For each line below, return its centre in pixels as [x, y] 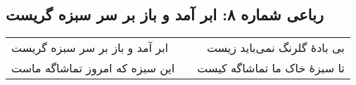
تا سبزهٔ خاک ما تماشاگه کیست [271, 68]
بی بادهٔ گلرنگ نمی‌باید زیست [275, 48]
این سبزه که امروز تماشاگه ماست [93, 68]
